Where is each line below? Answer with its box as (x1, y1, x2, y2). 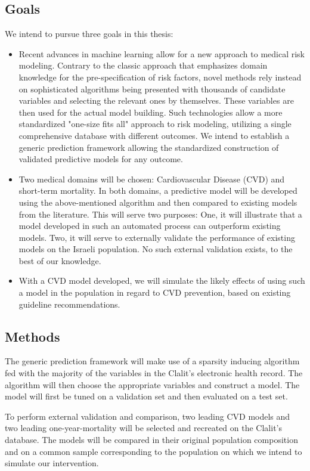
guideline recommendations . (18, 298, 120, 310)
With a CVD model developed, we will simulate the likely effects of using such (18, 274, 305, 287)
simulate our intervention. (5, 457, 99, 469)
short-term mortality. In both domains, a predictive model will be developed (18, 184, 297, 197)
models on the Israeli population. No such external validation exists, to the (18, 243, 293, 255)
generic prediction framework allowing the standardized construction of (18, 141, 279, 153)
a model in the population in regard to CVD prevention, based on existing (18, 286, 291, 299)
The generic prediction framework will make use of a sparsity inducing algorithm (5, 355, 300, 367)
